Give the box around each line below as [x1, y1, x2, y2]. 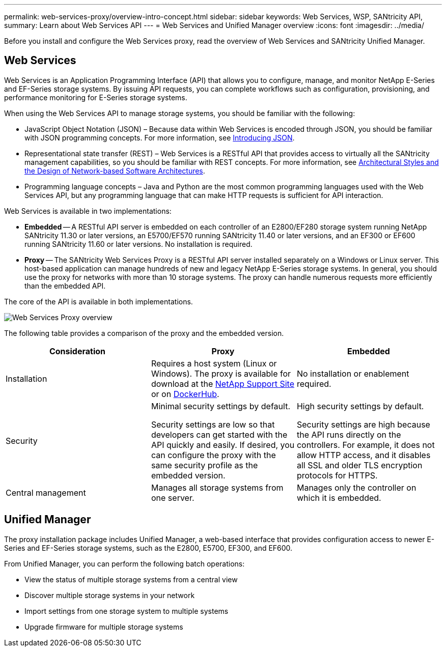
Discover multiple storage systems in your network [24, 590, 195, 600]
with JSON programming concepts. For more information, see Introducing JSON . [24, 133, 295, 142]
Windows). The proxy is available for [151, 368, 291, 379]
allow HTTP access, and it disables [296, 449, 431, 460]
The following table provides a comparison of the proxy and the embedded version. [4, 328, 284, 337]
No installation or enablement [296, 368, 409, 379]
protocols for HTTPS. [296, 470, 378, 480]
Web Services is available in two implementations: [4, 206, 172, 215]
